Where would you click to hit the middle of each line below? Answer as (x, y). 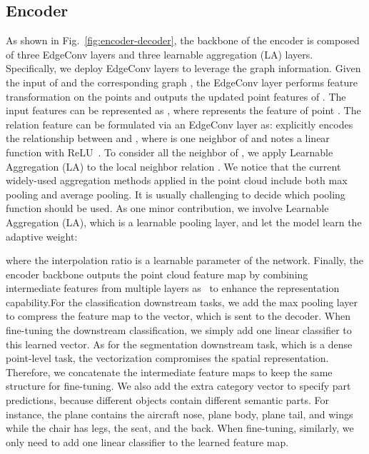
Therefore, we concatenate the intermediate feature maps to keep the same (169, 372)
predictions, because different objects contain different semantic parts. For (168, 400)
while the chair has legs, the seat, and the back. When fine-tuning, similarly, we (180, 428)
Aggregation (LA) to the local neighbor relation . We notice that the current (173, 166)
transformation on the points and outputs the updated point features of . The (176, 96)
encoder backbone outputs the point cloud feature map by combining (157, 274)
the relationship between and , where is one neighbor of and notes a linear (168, 138)
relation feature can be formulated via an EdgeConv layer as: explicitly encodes (180, 124)
